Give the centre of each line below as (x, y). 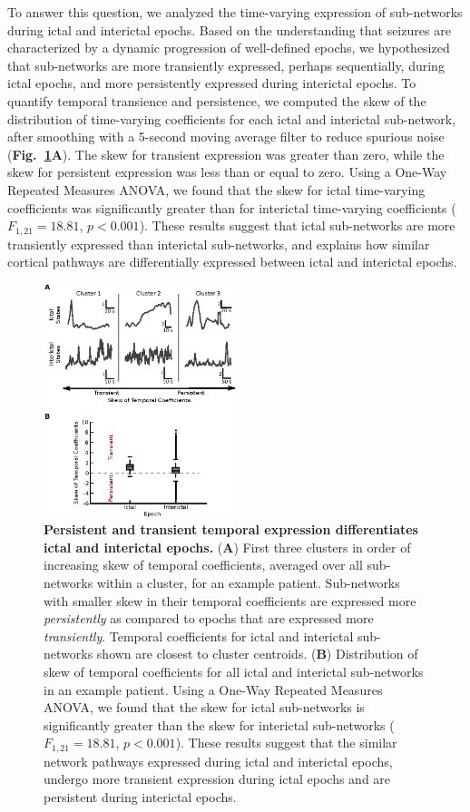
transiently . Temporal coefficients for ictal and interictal (199, 636)
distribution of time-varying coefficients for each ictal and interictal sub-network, (231, 118)
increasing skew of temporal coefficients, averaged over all (203, 565)
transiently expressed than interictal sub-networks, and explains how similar (219, 244)
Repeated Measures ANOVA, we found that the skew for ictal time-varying (216, 189)
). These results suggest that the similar (286, 743)
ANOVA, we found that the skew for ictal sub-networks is (204, 707)
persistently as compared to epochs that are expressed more (209, 618)
